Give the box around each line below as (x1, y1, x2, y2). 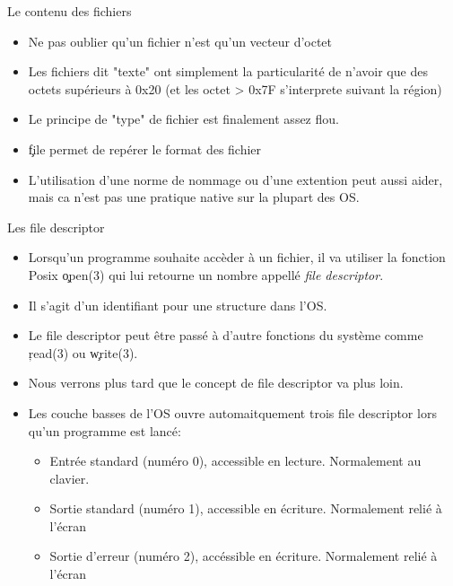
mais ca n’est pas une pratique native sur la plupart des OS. (28, 188, 360, 206)
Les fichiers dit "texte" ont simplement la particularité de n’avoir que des (28, 62, 428, 81)
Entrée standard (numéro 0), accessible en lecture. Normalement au (49, 451, 422, 470)
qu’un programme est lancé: (28, 421, 181, 440)
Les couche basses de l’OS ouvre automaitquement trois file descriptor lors (28, 403, 437, 422)
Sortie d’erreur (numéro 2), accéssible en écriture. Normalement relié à (49, 547, 438, 565)
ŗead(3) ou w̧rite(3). (28, 343, 138, 362)
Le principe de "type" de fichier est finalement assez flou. (28, 109, 339, 128)
